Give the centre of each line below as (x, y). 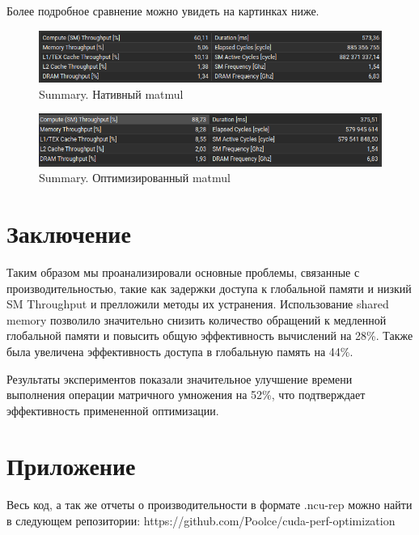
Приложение (71, 466)
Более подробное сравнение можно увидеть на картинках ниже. (163, 11)
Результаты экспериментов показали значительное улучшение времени (180, 378)
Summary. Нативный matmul (111, 93)
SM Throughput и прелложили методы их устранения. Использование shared (198, 304)
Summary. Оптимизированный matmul (135, 178)
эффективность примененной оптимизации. (113, 410)
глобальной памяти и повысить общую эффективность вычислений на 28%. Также (210, 335)
